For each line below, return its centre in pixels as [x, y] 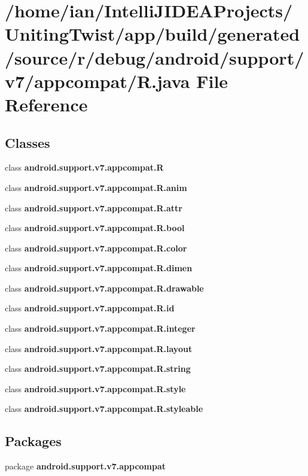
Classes [28, 142]
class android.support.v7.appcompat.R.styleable [104, 409]
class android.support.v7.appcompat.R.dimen [99, 268]
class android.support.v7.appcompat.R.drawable [104, 288]
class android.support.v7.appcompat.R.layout [99, 348]
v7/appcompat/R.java [97, 81]
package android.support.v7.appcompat [86, 466]
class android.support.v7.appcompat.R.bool [95, 228]
